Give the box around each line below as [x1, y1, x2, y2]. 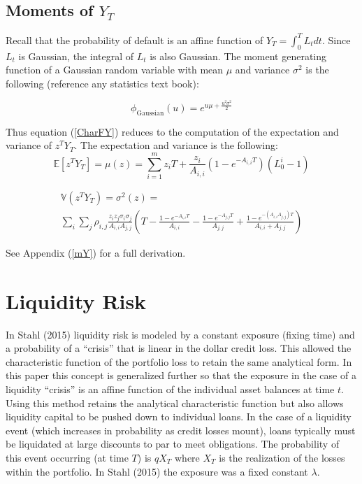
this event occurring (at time [6, 450, 129, 464]
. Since [321, 32, 351, 47]
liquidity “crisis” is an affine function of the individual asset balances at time [6, 382, 335, 397]
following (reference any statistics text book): [6, 76, 199, 90]
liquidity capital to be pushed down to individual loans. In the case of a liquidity [6, 409, 352, 424]
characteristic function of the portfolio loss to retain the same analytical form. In [6, 354, 352, 369]
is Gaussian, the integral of [18, 48, 134, 63]
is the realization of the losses [219, 450, 345, 464]
